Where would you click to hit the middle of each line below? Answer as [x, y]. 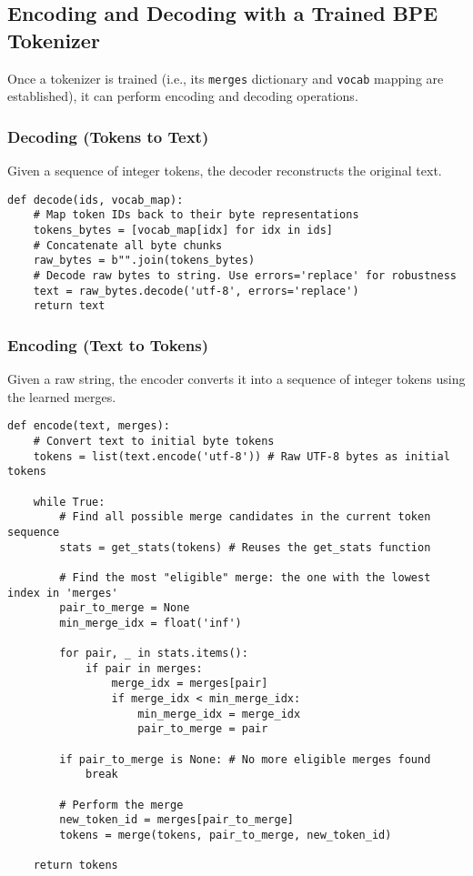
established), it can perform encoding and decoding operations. [183, 96]
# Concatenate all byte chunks [128, 245]
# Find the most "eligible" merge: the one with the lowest [245, 577]
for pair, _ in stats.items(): [154, 654]
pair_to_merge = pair [203, 729]
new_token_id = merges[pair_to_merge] [176, 820]
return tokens [75, 866]
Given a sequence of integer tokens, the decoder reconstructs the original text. [225, 171]
